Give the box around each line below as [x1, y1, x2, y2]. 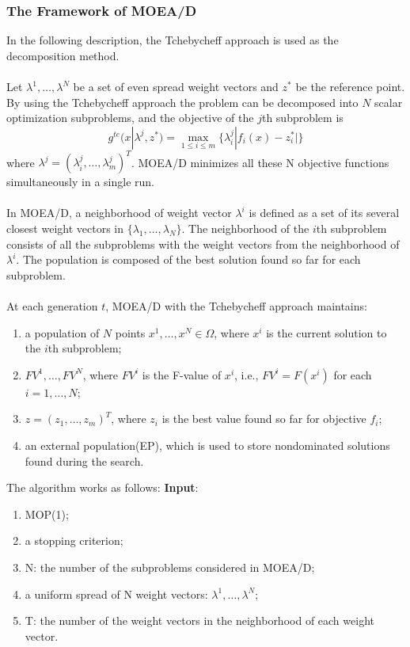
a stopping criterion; [25, 532, 123, 549]
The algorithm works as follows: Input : [6, 479, 199, 496]
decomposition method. [6, 47, 120, 63]
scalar [374, 93, 403, 110]
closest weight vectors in [6, 220, 124, 237]
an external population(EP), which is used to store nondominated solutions [25, 437, 390, 453]
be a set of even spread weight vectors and [73, 78, 279, 94]
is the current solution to [266, 324, 387, 341]
